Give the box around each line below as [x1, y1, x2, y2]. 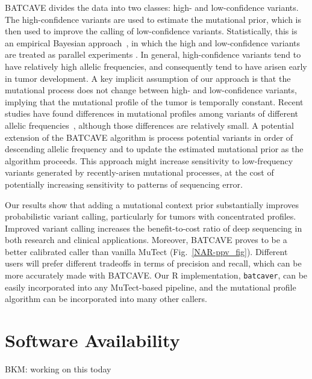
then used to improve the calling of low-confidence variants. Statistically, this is [5, 25, 298, 37]
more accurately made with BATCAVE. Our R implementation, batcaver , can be [5, 269, 308, 282]
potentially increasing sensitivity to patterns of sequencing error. [5, 177, 243, 190]
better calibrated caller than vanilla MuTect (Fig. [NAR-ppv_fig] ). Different [5, 245, 288, 257]
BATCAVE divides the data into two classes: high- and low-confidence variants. [5, 1, 299, 13]
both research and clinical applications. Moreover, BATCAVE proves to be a [5, 233, 287, 246]
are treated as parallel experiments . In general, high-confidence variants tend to [5, 48, 301, 61]
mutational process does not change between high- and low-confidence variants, [5, 84, 297, 96]
